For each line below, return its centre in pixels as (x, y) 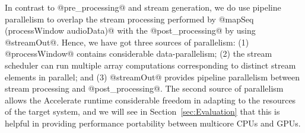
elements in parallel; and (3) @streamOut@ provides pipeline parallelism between (152, 77)
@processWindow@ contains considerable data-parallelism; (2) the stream (139, 53)
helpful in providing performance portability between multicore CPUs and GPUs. (153, 123)
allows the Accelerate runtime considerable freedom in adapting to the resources (150, 100)
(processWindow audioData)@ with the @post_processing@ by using (130, 30)
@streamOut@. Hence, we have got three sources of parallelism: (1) (127, 42)
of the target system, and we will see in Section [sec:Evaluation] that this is (142, 111)
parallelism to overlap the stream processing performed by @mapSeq (129, 19)
